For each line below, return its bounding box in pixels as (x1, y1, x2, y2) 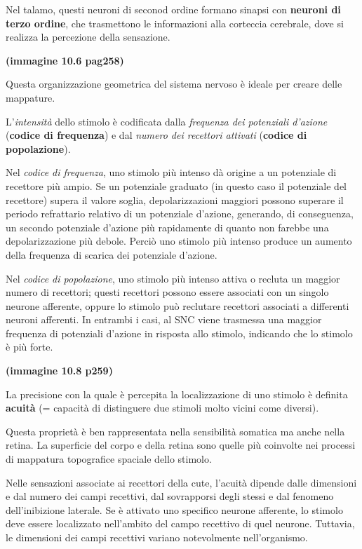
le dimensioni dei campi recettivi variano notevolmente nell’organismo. (6, 530, 308, 544)
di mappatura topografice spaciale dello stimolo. (6, 452, 212, 466)
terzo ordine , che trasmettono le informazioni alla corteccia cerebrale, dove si (6, 15, 344, 30)
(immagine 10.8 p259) (6, 363, 113, 378)
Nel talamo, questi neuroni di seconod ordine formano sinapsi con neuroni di (6, 2, 341, 16)
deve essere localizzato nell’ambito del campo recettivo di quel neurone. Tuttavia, (6, 516, 355, 531)
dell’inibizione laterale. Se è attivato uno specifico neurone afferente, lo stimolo (6, 502, 343, 517)
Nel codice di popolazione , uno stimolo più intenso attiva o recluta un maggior (6, 271, 340, 285)
